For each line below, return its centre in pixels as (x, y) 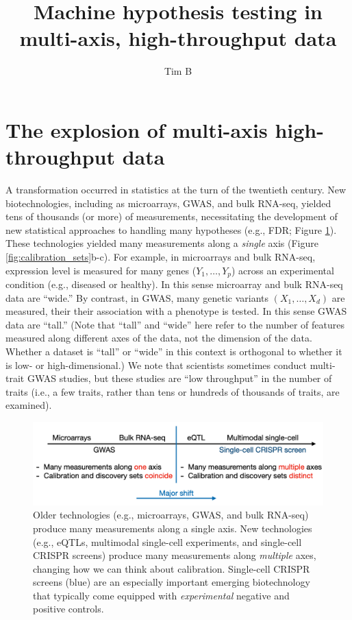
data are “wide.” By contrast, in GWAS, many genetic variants (137, 297)
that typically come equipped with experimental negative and (161, 595)
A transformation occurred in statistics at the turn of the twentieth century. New (176, 190)
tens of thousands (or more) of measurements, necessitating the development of (172, 216)
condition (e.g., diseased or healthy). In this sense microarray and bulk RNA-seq (174, 284)
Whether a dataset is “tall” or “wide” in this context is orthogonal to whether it (174, 351)
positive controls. (68, 609)
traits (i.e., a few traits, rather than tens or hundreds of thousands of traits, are (173, 391)
